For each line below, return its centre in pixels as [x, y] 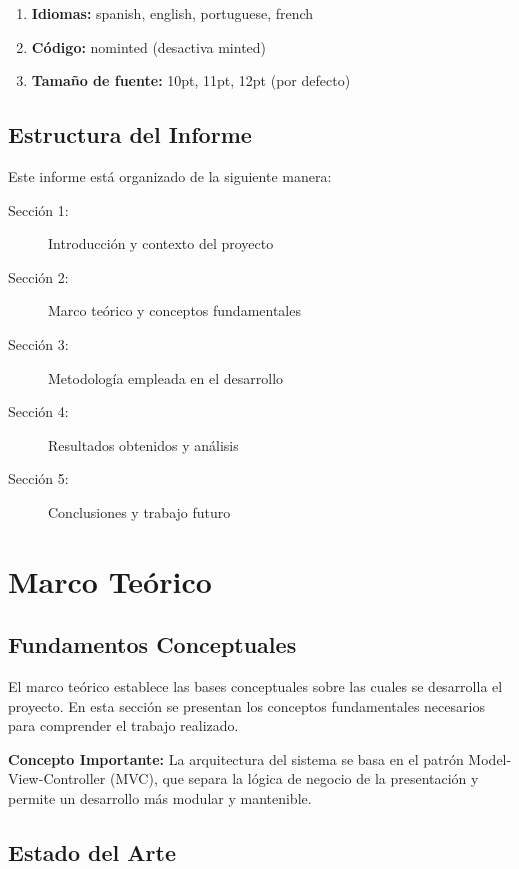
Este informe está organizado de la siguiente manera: [170, 175]
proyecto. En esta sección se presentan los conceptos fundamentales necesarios [246, 705]
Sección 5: [38, 478]
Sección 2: [38, 276]
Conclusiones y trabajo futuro [139, 511]
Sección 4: [38, 411]
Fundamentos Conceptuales [152, 644]
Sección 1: [38, 209]
